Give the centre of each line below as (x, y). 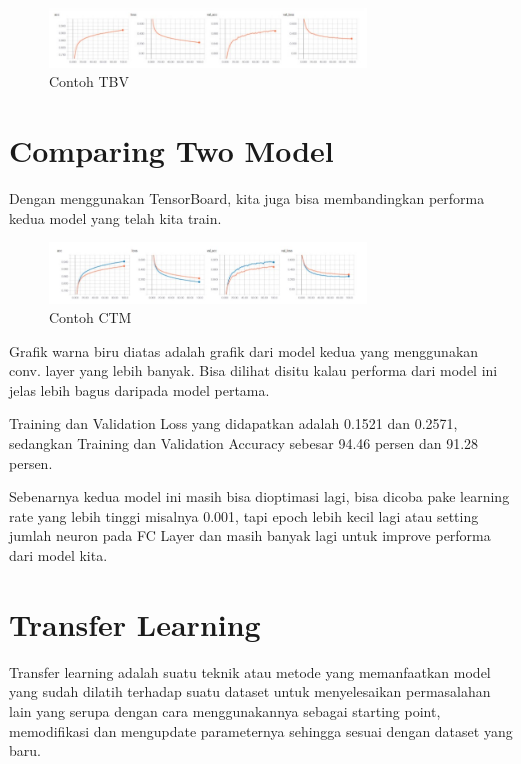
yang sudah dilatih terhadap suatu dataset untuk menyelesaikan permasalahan (250, 691)
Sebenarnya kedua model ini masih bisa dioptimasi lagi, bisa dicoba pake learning (259, 496)
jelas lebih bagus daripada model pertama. (139, 389)
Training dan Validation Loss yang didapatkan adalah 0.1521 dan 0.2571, (233, 423)
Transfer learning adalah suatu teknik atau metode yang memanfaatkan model (250, 671)
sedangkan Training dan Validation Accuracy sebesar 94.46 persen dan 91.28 (244, 443)
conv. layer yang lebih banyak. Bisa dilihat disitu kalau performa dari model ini (253, 370)
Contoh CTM (90, 317)
